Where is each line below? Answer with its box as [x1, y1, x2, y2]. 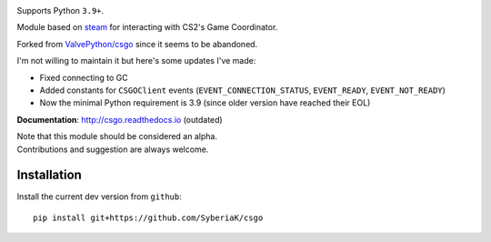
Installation [16, 167, 82, 183]
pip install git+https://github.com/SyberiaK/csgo [33, 212, 264, 223]
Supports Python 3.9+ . [16, 5, 105, 15]
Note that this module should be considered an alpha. [16, 131, 218, 142]
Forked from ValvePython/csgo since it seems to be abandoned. [16, 38, 258, 49]
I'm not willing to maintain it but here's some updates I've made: [16, 55, 256, 66]
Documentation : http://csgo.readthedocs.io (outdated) [16, 114, 223, 125]
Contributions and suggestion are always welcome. [16, 144, 209, 155]
